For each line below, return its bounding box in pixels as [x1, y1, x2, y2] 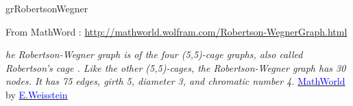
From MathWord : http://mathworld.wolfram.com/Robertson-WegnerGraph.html [5, 24, 348, 38]
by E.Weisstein [5, 87, 68, 101]
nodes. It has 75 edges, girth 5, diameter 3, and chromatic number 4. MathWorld [5, 74, 345, 88]
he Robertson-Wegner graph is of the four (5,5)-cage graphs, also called [5, 47, 303, 62]
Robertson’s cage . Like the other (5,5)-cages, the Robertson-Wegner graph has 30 [5, 60, 346, 75]
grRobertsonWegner [5, 1, 88, 15]
